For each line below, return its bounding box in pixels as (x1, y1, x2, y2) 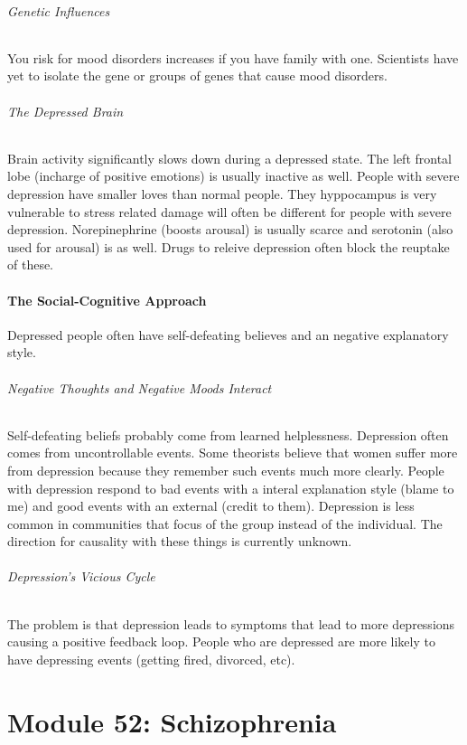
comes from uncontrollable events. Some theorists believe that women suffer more (7, 443, 458, 462)
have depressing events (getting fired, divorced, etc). (7, 649, 295, 668)
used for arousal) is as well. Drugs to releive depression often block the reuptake (7, 237, 450, 256)
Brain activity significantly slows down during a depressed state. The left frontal (7, 148, 452, 167)
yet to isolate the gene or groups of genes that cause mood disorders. (7, 66, 388, 85)
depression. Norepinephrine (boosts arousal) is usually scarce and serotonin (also (7, 220, 453, 239)
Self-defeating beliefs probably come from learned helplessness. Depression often (7, 425, 449, 444)
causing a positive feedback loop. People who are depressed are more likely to (7, 632, 435, 651)
